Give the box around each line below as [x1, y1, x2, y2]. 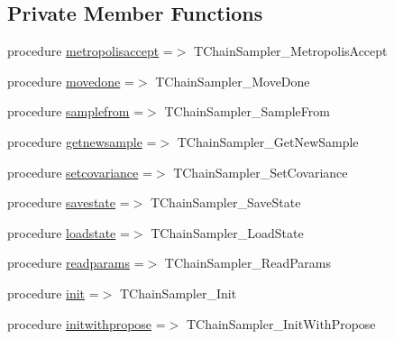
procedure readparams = [7, 253, 144, 272]
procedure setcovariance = [7, 162, 152, 181]
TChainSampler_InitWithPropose [186, 314, 376, 333]
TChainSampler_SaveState [150, 193, 301, 212]
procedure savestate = [7, 193, 130, 212]
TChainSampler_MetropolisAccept [194, 41, 388, 60]
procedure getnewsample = [7, 132, 157, 151]
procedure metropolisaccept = [7, 41, 173, 60]
